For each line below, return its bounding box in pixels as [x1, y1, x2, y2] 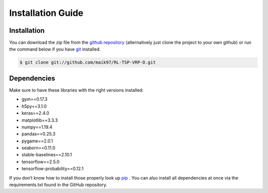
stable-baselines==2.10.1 [21, 152, 72, 158]
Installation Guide [9, 7, 84, 18]
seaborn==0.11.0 [21, 145, 56, 151]
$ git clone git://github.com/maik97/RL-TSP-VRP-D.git [19, 60, 156, 65]
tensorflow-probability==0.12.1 [21, 166, 84, 172]
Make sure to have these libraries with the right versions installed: [9, 87, 144, 93]
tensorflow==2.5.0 [21, 159, 60, 165]
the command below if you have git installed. [9, 46, 101, 52]
